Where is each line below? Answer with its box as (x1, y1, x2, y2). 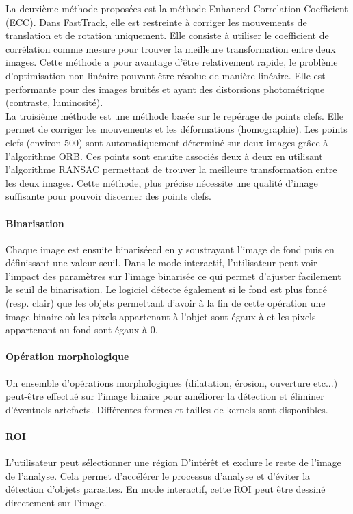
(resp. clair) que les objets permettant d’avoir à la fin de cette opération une (5, 296, 326, 310)
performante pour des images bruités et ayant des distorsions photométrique (5, 81, 325, 96)
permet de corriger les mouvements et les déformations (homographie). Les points (5, 122, 348, 136)
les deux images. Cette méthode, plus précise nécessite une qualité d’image (5, 175, 318, 190)
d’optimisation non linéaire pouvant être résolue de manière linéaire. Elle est (5, 68, 326, 82)
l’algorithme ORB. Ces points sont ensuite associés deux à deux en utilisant (5, 149, 323, 163)
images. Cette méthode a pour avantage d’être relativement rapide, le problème (5, 55, 338, 69)
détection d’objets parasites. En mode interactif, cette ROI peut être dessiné (5, 482, 326, 496)
